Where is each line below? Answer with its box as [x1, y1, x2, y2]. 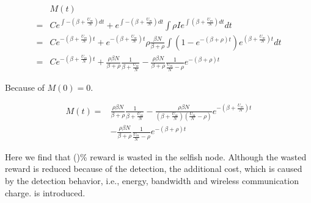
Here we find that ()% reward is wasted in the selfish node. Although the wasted [5, 150, 307, 163]
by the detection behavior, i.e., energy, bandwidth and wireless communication [5, 174, 299, 187]
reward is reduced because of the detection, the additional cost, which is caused [5, 162, 302, 175]
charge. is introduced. [5, 186, 86, 199]
